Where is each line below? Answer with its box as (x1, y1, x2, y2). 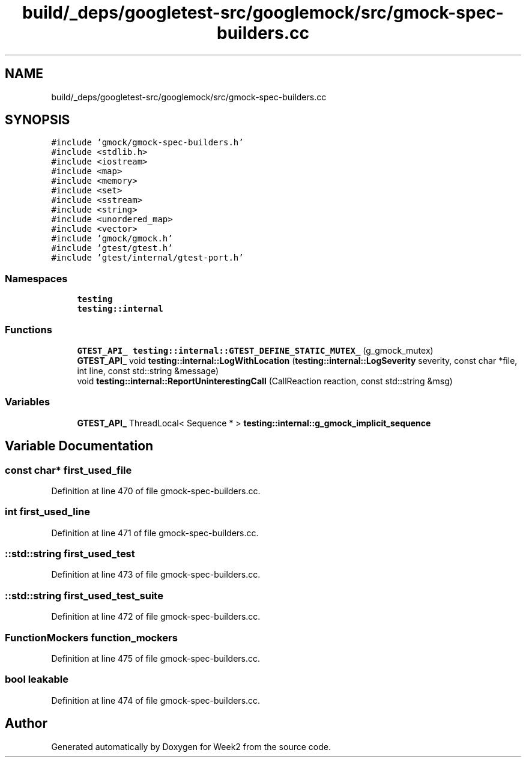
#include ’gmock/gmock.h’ (51, 234, 173, 244)
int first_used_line (5, 506, 91, 518)
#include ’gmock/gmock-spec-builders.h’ (51, 138, 244, 148)
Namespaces (5, 272, 68, 285)
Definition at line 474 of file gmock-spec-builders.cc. (51, 695, 261, 706)
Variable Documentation (5, 438, 154, 454)
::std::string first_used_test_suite (5, 589, 163, 602)
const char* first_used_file (5, 464, 132, 476)
